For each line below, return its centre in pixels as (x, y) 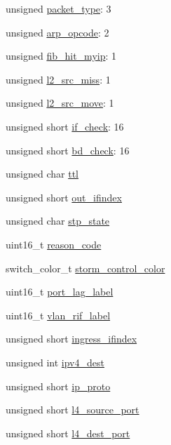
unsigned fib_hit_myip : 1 (61, 56)
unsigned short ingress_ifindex (71, 339)
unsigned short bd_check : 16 (68, 150)
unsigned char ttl (42, 174)
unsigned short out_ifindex (64, 197)
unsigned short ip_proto (58, 386)
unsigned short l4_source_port (73, 410)
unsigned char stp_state (58, 221)
